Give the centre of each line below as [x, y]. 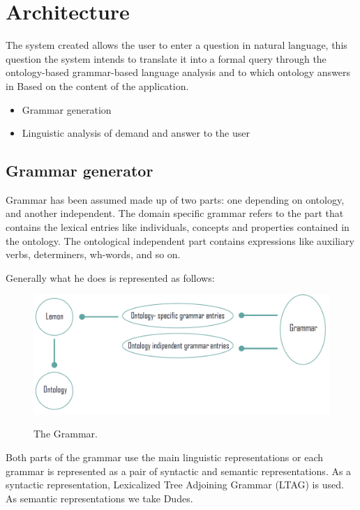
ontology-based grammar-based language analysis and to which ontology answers [178, 72]
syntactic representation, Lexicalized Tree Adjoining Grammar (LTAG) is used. [175, 485]
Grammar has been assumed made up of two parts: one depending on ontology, [175, 199]
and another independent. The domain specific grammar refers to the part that [175, 213]
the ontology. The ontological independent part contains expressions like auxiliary [180, 240]
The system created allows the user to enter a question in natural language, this [177, 45]
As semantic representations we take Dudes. [99, 498]
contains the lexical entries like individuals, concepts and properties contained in [178, 227]
